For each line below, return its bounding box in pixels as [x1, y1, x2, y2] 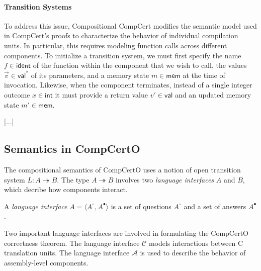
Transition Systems [4, 1, 72, 12]
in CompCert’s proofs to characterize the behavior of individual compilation [4, 30, 238, 41]
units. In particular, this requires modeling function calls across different [4, 40, 227, 50]
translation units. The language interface [4, 247, 130, 258]
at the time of [183, 69, 225, 80]
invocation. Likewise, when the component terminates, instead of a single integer [4, 79, 252, 90]
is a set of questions [111, 201, 171, 211]
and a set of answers [184, 201, 246, 211]
